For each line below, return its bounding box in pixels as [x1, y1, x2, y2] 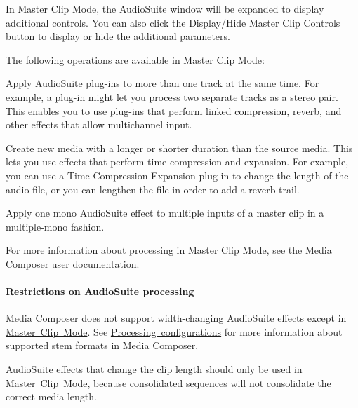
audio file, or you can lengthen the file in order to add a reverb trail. [6, 182, 300, 196]
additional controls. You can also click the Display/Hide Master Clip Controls [6, 15, 340, 29]
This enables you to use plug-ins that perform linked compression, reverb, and [6, 103, 342, 118]
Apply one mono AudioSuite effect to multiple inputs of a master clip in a [6, 205, 324, 220]
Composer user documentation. [6, 256, 140, 271]
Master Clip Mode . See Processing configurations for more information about [6, 324, 343, 339]
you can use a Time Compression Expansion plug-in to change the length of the [6, 168, 349, 182]
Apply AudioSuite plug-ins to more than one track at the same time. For [6, 76, 319, 90]
